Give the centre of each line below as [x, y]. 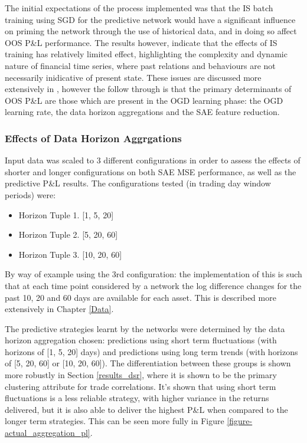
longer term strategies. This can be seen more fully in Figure [115, 421]
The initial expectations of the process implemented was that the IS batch [139, 8]
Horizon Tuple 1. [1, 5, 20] [66, 214]
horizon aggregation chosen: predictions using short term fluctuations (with [141, 340]
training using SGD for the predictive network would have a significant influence [150, 19]
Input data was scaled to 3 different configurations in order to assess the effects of [153, 160]
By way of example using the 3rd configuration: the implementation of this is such [153, 274]
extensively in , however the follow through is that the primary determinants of [148, 89]
